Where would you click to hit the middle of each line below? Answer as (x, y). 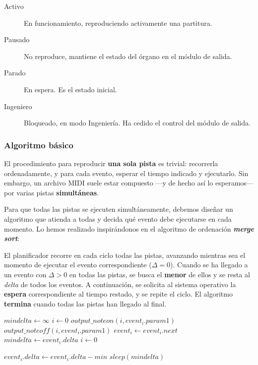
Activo (14, 6)
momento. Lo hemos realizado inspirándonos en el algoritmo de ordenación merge (129, 228)
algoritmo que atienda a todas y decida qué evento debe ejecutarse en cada (118, 218)
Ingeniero (18, 106)
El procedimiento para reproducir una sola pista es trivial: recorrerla (111, 163)
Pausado (17, 39)
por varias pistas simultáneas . (52, 192)
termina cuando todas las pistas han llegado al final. (85, 303)
